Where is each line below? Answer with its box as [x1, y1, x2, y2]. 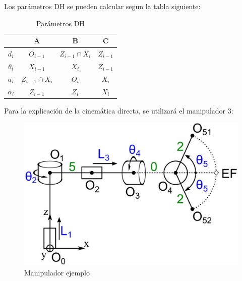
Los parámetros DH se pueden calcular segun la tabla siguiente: [4, 1, 201, 11]
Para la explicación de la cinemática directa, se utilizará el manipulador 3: [4, 105, 233, 116]
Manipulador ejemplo [24, 267, 90, 277]
